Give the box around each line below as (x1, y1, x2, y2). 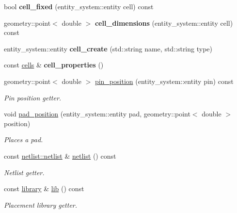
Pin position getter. (4, 92, 62, 102)
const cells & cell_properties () (4, 60, 104, 70)
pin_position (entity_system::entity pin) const (95, 76, 234, 86)
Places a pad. (4, 134, 43, 145)
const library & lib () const (4, 183, 84, 194)
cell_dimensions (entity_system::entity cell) (95, 17, 233, 28)
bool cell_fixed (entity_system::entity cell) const (4, 1, 154, 11)
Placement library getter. (4, 199, 78, 210)
